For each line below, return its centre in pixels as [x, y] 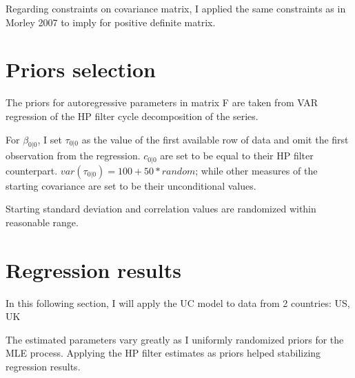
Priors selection [81, 69]
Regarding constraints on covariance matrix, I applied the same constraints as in [176, 8]
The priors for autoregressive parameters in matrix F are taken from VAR [162, 102]
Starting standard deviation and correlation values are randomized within [161, 209]
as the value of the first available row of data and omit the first [215, 139]
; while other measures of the [256, 170]
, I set [50, 139]
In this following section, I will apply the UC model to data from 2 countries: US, [178, 302]
